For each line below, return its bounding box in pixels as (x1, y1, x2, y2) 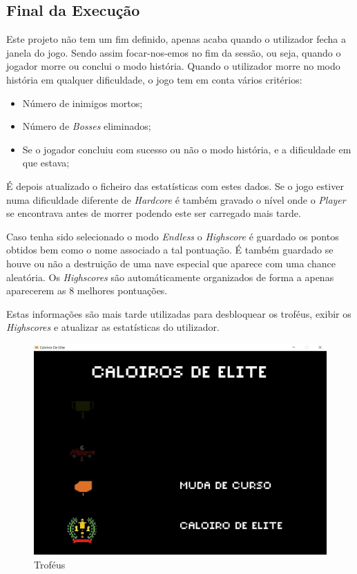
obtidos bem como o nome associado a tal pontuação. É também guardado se (6, 242, 334, 257)
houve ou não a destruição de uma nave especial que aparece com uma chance (6, 256, 336, 270)
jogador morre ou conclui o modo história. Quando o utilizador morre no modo (6, 59, 340, 73)
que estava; (22, 155, 70, 170)
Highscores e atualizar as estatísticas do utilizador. (6, 320, 220, 334)
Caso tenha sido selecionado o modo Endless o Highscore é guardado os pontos (6, 229, 339, 243)
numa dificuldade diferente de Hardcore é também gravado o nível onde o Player (6, 192, 346, 207)
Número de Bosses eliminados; (22, 119, 151, 133)
